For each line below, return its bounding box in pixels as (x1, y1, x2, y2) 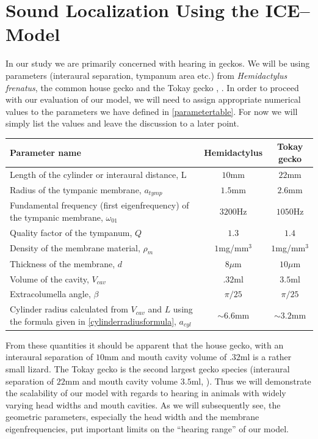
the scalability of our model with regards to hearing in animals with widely (5, 386, 286, 399)
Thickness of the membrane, (10, 257, 115, 270)
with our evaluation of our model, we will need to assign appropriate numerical (5, 93, 301, 106)
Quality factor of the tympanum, (10, 226, 132, 238)
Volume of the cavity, (10, 272, 89, 285)
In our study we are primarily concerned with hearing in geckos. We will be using (5, 57, 310, 70)
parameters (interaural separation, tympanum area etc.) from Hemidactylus (5, 68, 287, 81)
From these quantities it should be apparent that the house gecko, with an (5, 338, 284, 351)
